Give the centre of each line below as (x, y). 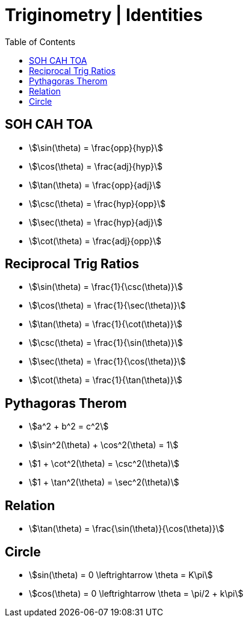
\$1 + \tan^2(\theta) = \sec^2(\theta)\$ (104, 482)
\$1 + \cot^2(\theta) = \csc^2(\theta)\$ (104, 464)
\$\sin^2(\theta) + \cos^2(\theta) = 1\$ (104, 445)
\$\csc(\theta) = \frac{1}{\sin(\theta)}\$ (106, 343)
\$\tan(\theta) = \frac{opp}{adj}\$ (95, 185)
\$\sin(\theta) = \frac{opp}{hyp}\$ (96, 147)
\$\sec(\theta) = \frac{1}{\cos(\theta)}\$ (107, 362)
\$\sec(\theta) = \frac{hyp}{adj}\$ (96, 222)
